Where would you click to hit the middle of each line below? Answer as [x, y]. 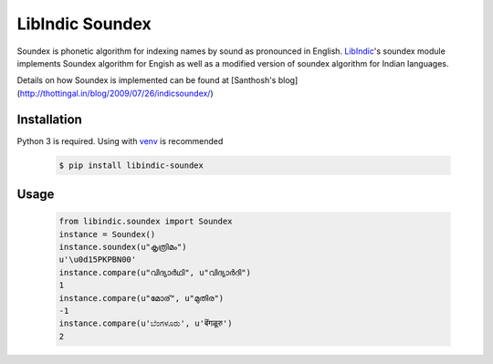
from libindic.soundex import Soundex [146, 222]
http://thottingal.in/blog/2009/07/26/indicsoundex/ [115, 93]
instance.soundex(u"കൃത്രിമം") [123, 247]
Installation [49, 119]
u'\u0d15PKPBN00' [98, 260]
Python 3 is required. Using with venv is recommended [120, 140]
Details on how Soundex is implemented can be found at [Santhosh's [147, 80]
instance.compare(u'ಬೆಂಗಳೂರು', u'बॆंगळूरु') [146, 323]
